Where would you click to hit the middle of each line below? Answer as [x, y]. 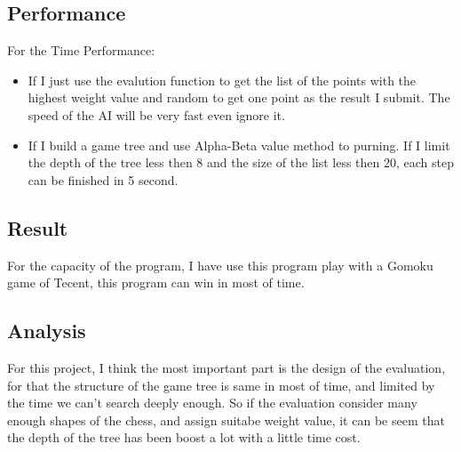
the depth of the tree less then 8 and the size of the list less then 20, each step [241, 162]
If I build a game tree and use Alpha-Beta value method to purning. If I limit [239, 145]
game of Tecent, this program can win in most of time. [156, 282]
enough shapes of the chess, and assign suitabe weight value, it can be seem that [226, 420]
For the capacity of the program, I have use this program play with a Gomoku [220, 265]
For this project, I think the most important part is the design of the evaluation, [227, 367]
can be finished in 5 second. [103, 179]
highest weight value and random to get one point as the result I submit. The [239, 97]
